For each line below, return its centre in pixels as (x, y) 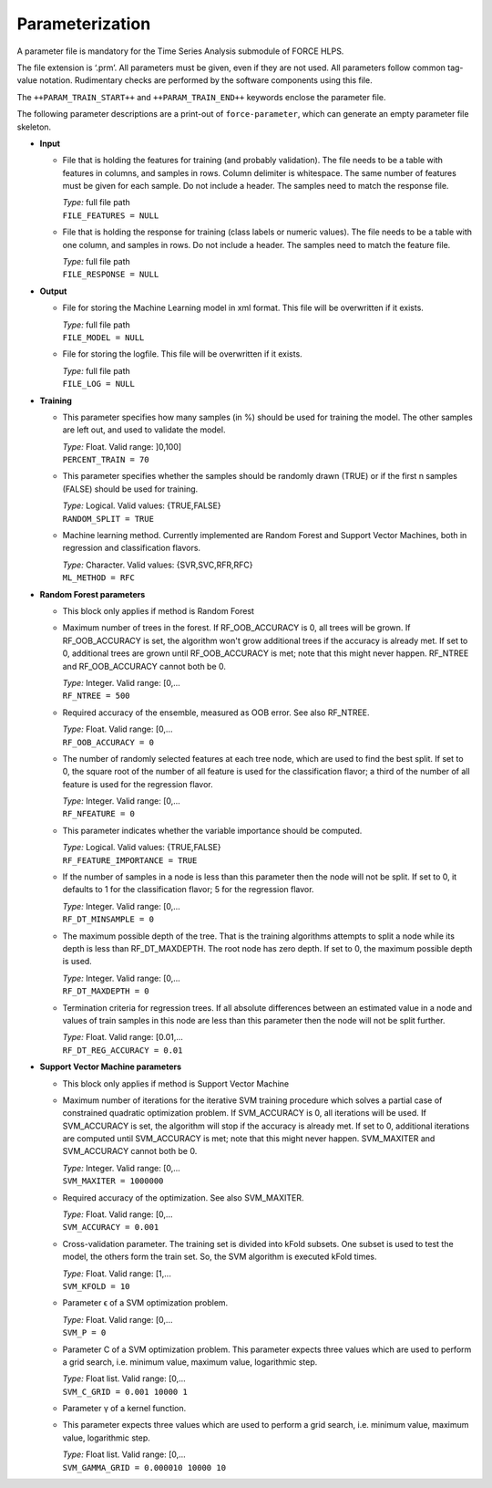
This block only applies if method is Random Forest (159, 611)
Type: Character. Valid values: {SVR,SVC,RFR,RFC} (158, 565)
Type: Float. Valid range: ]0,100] (122, 446)
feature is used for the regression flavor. (138, 784)
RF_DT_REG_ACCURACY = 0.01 (123, 1050)
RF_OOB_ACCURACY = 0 (108, 742)
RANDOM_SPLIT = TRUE (108, 519)
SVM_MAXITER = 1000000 (113, 1181)
